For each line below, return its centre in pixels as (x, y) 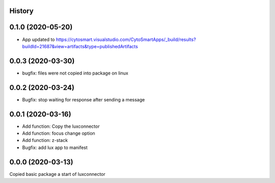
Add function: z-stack (45, 140)
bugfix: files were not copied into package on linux (75, 73)
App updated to (38, 39)
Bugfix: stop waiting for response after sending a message (84, 99)
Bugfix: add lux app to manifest (55, 148)
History (22, 11)
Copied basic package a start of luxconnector (57, 174)
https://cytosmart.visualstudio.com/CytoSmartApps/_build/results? (126, 39)
